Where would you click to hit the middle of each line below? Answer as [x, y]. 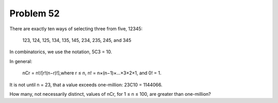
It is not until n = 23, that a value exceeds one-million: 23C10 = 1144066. [86, 85]
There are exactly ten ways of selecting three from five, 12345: [76, 29]
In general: [21, 61]
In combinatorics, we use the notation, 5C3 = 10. [61, 52]
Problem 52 [35, 13]
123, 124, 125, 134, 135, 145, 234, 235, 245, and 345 [77, 40]
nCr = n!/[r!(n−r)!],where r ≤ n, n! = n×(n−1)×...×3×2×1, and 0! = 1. [92, 73]
